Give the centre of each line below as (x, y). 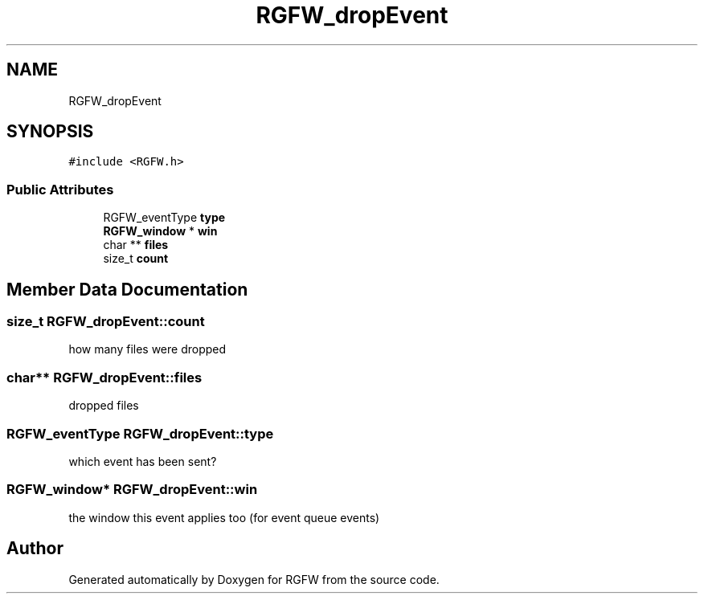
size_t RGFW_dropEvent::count (106, 322)
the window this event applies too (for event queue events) (224, 517)
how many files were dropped (147, 349)
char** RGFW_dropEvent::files (104, 377)
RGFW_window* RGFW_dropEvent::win (132, 490)
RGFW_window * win (160, 231)
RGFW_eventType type (164, 218)
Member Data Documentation (127, 289)
